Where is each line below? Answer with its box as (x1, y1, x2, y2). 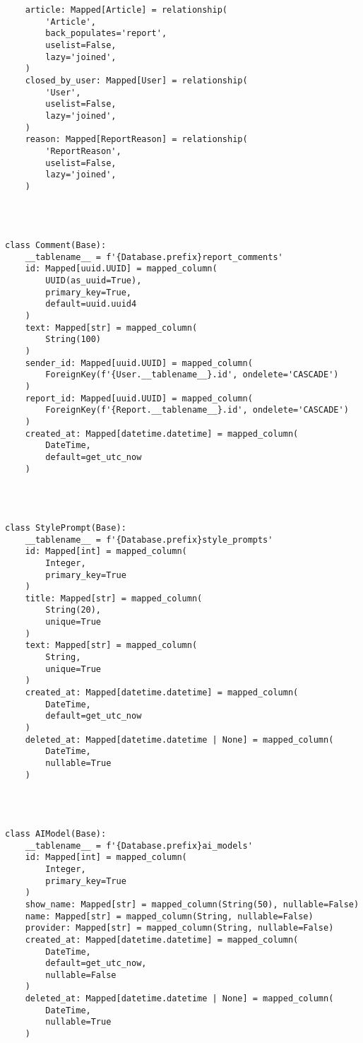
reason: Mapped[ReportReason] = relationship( (25, 134, 248, 145)
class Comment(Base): (5, 240, 107, 251)
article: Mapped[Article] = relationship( (25, 5, 227, 15)
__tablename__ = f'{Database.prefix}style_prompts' (25, 534, 273, 545)
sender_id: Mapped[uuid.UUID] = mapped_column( (25, 358, 253, 368)
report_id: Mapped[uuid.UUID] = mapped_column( (25, 393, 253, 403)
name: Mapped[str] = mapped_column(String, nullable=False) (25, 911, 314, 921)
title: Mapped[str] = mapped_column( (25, 593, 203, 603)
